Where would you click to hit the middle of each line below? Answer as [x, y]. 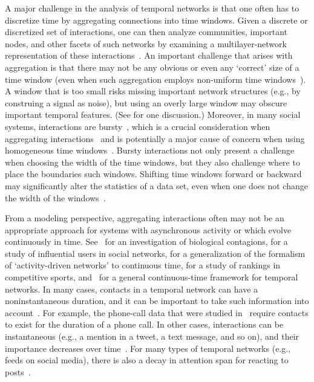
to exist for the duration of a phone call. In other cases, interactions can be [144, 324]
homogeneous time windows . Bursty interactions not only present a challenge [150, 150]
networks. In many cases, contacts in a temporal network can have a [132, 289]
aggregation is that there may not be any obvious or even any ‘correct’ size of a [152, 67]
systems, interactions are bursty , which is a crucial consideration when [138, 126]
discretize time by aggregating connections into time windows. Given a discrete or [156, 20]
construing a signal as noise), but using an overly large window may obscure [146, 102]
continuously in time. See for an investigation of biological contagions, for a [146, 241]
